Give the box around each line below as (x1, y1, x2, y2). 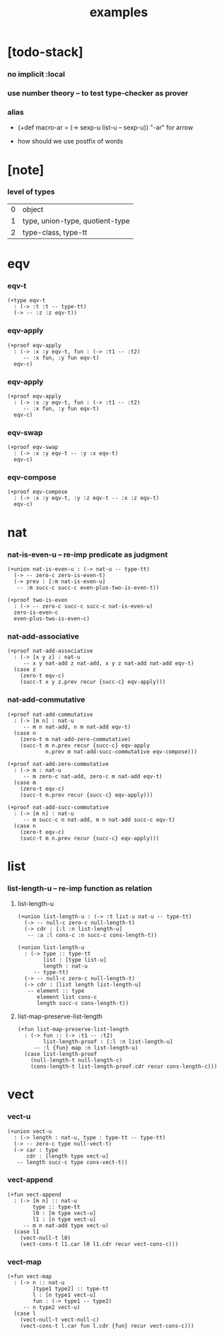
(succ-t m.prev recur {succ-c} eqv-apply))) (20, 791, 153, 798)
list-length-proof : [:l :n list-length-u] (43, 1038, 173, 1045)
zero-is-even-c (13, 609, 59, 616)
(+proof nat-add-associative (7, 648, 93, 655)
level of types (7, 187, 55, 197)
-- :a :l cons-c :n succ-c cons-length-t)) (27, 931, 158, 939)
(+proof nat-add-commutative (7, 711, 93, 718)
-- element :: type (27, 987, 85, 994)
